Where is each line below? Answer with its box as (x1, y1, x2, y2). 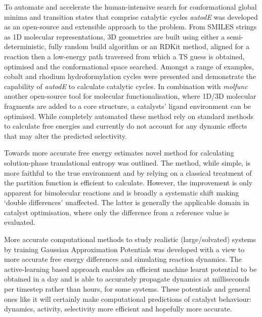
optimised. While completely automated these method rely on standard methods (4, 110, 254, 121)
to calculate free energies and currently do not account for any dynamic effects (4, 121, 247, 131)
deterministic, (4, 41, 47, 52)
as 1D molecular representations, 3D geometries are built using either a (4, 31, 225, 42)
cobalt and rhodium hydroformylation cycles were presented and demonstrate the (4, 71, 256, 82)
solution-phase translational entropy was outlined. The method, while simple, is (4, 157, 251, 168)
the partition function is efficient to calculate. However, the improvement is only (4, 177, 253, 188)
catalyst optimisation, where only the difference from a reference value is (4, 207, 229, 217)
